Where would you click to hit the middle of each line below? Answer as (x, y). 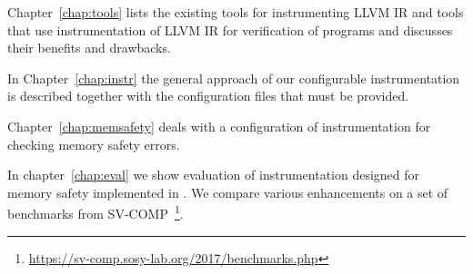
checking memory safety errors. (94, 144)
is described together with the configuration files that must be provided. (208, 96)
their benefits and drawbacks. (89, 48)
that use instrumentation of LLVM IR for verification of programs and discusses (230, 29)
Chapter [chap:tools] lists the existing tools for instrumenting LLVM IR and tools (236, 12)
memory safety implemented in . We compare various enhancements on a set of (228, 192)
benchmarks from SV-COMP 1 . (96, 212)
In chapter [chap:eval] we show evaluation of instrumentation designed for (214, 175)
